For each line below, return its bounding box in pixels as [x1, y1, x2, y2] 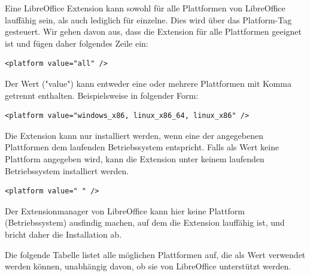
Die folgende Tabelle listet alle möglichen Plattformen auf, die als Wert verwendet [5, 248, 306, 260]
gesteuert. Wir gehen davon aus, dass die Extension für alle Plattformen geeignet [5, 25, 302, 38]
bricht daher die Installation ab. [5, 228, 122, 240]
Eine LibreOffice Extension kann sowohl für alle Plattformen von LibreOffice [5, 2, 285, 14]
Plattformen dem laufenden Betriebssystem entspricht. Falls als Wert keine [5, 141, 279, 153]
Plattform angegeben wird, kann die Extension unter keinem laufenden [5, 152, 265, 165]
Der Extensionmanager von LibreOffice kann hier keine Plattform [5, 204, 245, 217]
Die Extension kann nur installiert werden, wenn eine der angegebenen [5, 129, 263, 141]
